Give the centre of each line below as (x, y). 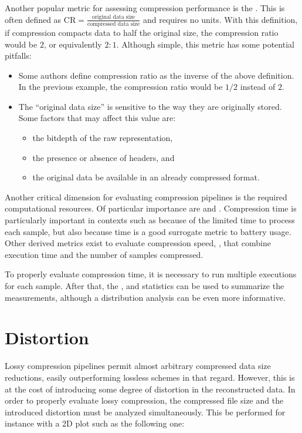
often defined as (33, 19)
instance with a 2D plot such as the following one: (95, 423)
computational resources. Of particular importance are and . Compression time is (151, 208)
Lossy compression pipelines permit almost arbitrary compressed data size (138, 366)
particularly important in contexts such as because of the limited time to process (150, 220)
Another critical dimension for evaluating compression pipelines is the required (146, 197)
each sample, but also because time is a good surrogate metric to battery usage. (148, 231)
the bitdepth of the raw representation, (103, 138)
